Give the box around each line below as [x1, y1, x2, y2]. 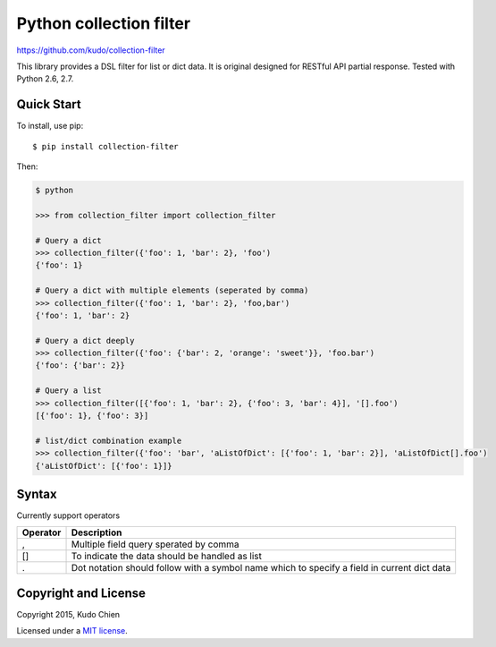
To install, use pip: [16, 121, 84, 132]
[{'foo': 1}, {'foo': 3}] [35, 411, 149, 421]
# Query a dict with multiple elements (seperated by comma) [35, 285, 309, 295]
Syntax [16, 487, 57, 501]
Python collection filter [16, 13, 191, 33]
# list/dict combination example [35, 435, 182, 446]
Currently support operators [16, 510, 121, 521]
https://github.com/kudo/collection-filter [16, 45, 165, 55]
